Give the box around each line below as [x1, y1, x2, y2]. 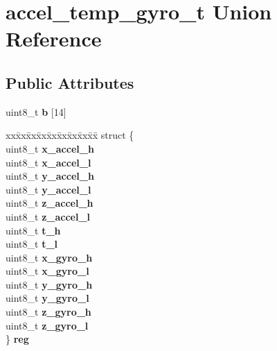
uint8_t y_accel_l [6, 182, 91, 196]
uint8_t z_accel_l [6, 209, 91, 223]
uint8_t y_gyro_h [6, 277, 93, 291]
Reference [6, 24, 102, 53]
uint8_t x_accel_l [6, 155, 91, 169]
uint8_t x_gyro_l [6, 264, 89, 278]
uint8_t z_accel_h [6, 196, 93, 210]
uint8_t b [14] [6, 104, 66, 119]
